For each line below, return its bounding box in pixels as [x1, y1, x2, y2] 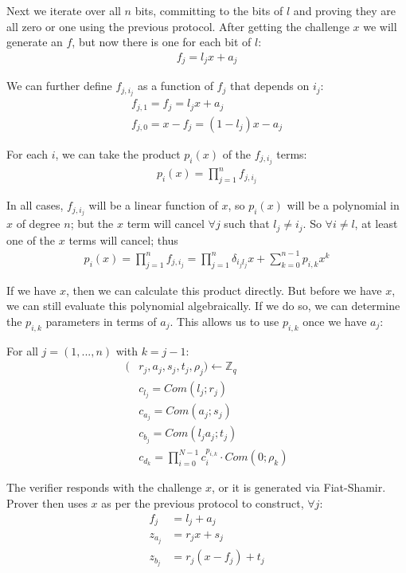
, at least [354, 215, 398, 232]
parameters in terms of [45, 312, 157, 329]
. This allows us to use [170, 312, 279, 329]
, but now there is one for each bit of [72, 33, 252, 50]
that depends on [229, 77, 310, 94]
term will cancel [127, 215, 205, 232]
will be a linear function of [88, 197, 218, 214]
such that [224, 215, 270, 232]
